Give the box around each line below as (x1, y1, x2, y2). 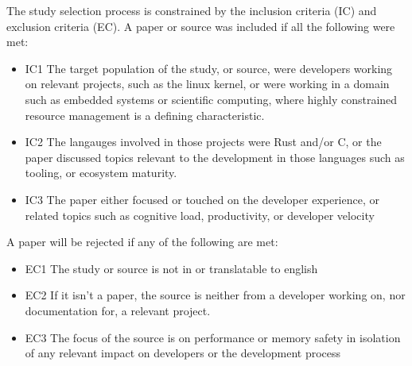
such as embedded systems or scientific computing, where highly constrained (25, 91, 398, 107)
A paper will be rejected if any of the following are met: (6, 233, 278, 250)
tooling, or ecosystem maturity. (25, 164, 177, 181)
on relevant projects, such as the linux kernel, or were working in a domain (25, 75, 390, 92)
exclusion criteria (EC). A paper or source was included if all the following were (6, 17, 395, 34)
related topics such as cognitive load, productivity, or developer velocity (25, 206, 375, 223)
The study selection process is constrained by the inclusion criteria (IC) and (6, 2, 377, 18)
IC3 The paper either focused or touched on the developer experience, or (25, 191, 379, 207)
